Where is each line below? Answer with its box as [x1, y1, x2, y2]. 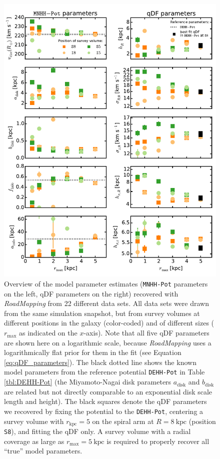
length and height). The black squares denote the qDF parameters [4, 396, 207, 406]
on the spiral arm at [92, 415, 154, 426]
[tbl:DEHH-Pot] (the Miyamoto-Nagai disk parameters [4, 376, 171, 387]
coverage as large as [4, 435, 64, 446]
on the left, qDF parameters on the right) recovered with [4, 288, 178, 298]
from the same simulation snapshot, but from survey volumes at [4, 307, 200, 318]
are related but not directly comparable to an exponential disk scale [4, 386, 212, 396]
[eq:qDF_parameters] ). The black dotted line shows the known [4, 356, 196, 367]
